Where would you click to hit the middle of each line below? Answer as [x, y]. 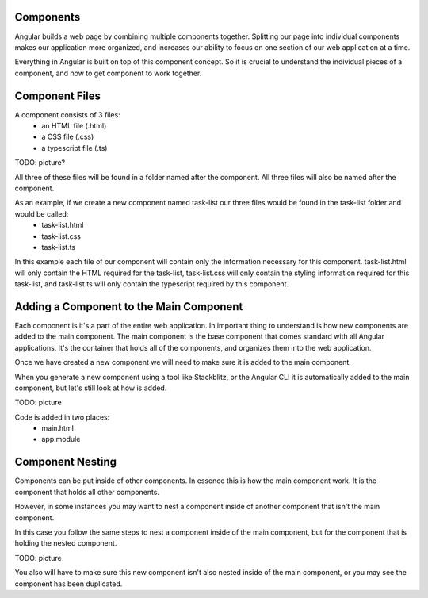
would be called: [42, 213]
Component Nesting [66, 462]
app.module [61, 439]
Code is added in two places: [62, 417]
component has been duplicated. [69, 584]
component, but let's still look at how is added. [91, 388]
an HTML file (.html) [74, 125]
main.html [58, 428]
